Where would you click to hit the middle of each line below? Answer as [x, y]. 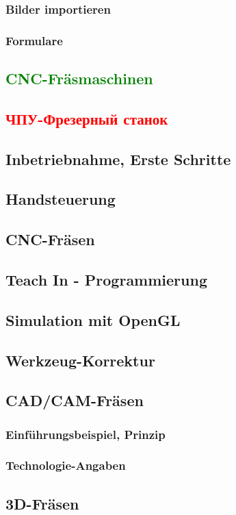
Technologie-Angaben [66, 465]
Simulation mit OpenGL [93, 319]
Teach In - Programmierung [106, 279]
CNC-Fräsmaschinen [79, 78]
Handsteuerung [61, 199]
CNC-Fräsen [50, 239]
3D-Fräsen [42, 503]
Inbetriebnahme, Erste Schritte [118, 159]
